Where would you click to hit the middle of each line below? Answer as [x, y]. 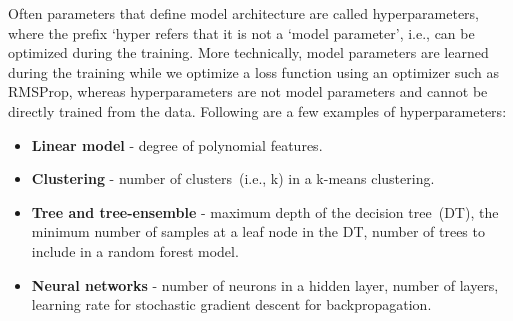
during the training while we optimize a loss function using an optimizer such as [253, 71]
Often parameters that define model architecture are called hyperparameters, [244, 13]
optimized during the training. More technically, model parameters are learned [248, 52]
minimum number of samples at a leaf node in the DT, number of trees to [258, 231]
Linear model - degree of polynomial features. [177, 144]
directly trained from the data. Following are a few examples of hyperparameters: [257, 110]
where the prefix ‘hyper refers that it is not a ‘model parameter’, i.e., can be [241, 32]
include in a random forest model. [135, 250]
